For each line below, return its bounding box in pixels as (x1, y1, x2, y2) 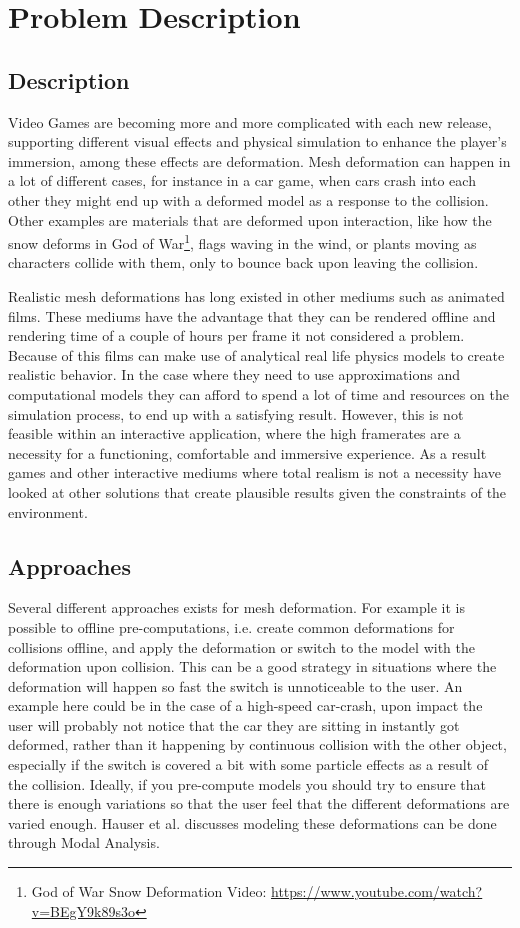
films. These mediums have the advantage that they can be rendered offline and (8, 305, 496, 326)
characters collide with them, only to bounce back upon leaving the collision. (8, 252, 479, 273)
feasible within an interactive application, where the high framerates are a (8, 423, 461, 444)
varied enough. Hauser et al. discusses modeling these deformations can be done (8, 812, 497, 833)
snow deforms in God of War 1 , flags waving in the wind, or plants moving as (8, 230, 477, 253)
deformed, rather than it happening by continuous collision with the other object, (8, 734, 507, 755)
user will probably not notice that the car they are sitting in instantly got (8, 714, 460, 735)
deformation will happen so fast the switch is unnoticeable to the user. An (8, 675, 463, 696)
